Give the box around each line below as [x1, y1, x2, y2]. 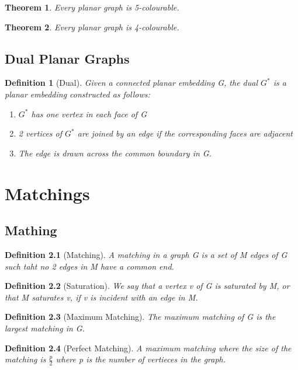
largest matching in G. [5, 322, 85, 334]
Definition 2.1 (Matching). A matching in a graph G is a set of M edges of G [5, 248, 287, 260]
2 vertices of [18, 127, 63, 139]
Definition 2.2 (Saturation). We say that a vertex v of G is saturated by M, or [5, 280, 290, 292]
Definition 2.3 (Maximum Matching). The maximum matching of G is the [5, 310, 276, 323]
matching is [5, 353, 46, 365]
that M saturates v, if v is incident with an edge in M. [5, 291, 198, 303]
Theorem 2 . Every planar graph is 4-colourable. [5, 20, 179, 33]
